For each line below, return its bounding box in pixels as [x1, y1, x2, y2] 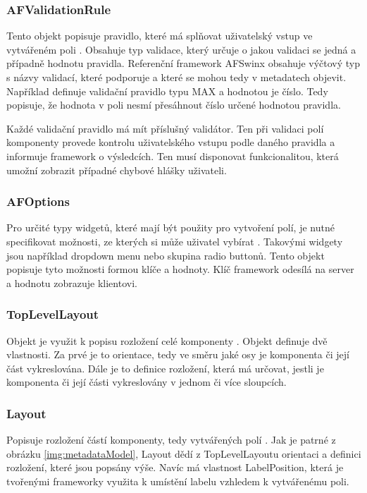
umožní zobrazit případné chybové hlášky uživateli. [6, 162, 227, 177]
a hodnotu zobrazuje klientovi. [6, 275, 137, 290]
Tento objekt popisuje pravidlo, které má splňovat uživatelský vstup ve [6, 28, 313, 43]
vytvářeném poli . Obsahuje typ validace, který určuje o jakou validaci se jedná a [6, 42, 356, 56]
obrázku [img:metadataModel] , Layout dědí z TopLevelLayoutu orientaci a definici [6, 446, 361, 461]
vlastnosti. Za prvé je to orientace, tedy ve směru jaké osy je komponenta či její [6, 347, 349, 362]
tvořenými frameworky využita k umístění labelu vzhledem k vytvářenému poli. [6, 473, 349, 488]
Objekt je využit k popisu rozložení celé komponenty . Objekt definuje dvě [6, 333, 328, 348]
